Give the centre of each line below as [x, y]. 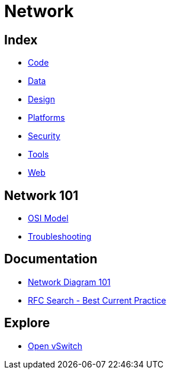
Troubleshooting [60, 237]
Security [44, 136]
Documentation [51, 259]
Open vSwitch [55, 346]
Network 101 [41, 195]
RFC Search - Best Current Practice [97, 300]
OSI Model [48, 218]
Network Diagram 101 [69, 282]
